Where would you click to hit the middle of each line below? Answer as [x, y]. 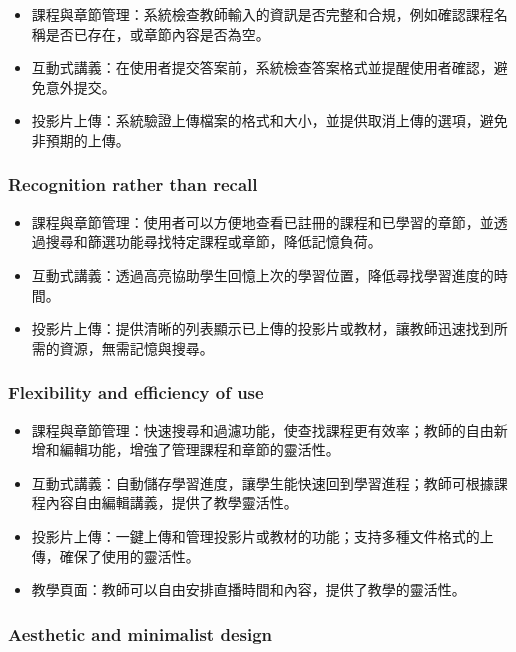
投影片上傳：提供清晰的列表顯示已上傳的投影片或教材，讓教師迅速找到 [262, 328]
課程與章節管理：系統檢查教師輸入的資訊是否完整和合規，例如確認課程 [262, 14]
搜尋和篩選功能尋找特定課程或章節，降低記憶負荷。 [213, 241]
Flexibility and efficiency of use [136, 392]
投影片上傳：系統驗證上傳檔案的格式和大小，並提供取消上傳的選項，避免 [269, 120]
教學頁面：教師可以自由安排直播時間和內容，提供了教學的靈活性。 [248, 589]
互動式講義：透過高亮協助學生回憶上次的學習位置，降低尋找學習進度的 [262, 274]
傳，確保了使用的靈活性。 [115, 555]
